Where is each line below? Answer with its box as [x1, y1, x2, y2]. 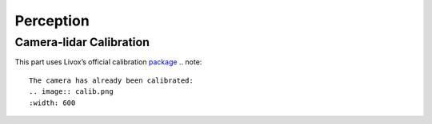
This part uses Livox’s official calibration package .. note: [14, 57, 202, 67]
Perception [14, 12, 90, 29]
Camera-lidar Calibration [14, 35, 150, 49]
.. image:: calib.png [29, 87, 114, 96]
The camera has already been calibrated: [29, 76, 194, 85]
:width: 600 [29, 98, 76, 107]
